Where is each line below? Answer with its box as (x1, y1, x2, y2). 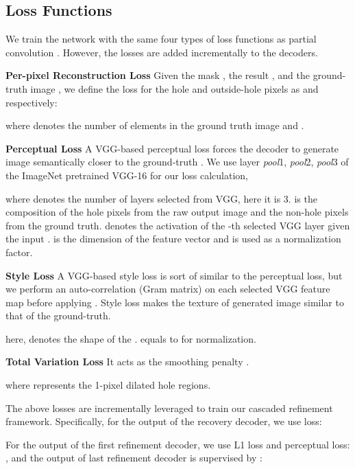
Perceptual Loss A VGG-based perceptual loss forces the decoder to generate (5, 141, 339, 155)
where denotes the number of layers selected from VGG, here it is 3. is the (5, 191, 317, 205)
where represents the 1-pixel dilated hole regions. (5, 378, 211, 392)
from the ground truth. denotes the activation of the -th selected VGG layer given (5, 218, 350, 232)
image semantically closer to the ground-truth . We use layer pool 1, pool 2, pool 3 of (5, 155, 349, 169)
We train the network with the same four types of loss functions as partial (5, 32, 317, 46)
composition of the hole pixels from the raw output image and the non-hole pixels (5, 205, 349, 219)
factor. (5, 244, 33, 259)
